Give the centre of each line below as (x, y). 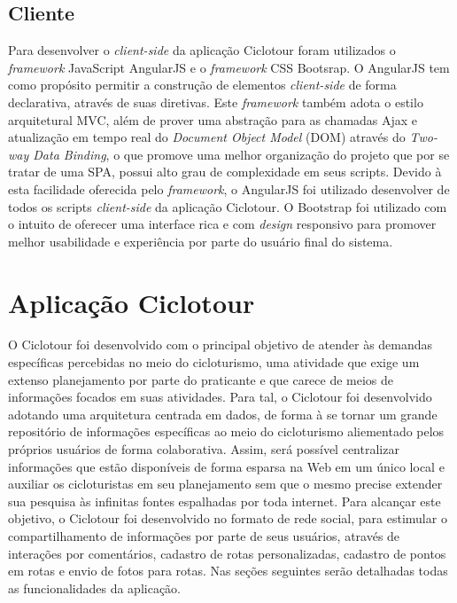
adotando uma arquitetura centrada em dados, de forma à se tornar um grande (223, 414)
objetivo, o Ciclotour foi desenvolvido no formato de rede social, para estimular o (228, 518)
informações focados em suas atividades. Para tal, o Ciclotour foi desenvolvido (220, 397)
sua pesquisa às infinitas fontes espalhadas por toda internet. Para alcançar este (225, 501)
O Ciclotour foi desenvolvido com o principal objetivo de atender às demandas (221, 345)
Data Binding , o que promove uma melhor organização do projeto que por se (241, 154)
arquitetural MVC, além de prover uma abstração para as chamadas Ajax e (213, 119)
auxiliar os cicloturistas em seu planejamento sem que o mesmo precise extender (225, 484)
